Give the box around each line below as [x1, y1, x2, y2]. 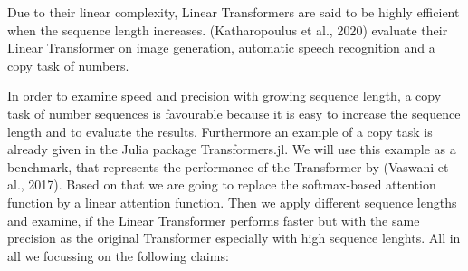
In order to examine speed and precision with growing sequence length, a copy [7, 86, 442, 105]
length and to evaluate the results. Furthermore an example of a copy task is [7, 121, 433, 140]
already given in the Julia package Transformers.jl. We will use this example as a [7, 140, 456, 159]
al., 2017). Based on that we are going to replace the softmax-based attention [7, 175, 436, 194]
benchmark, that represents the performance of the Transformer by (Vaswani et [7, 157, 449, 176]
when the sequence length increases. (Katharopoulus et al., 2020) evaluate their [7, 20, 448, 39]
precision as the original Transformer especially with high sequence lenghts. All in [7, 228, 461, 247]
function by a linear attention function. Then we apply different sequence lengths [7, 192, 457, 211]
